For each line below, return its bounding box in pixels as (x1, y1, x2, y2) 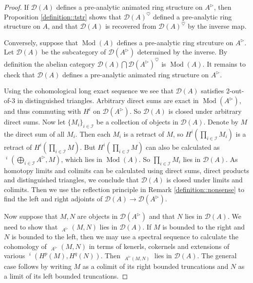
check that (4, 69, 35, 79)
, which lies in (61, 154, 102, 164)
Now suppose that (4, 211, 58, 221)
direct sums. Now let (4, 117, 66, 127)
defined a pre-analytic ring (153, 11, 232, 21)
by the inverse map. (188, 21, 247, 31)
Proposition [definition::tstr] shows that (4, 11, 121, 21)
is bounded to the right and (162, 222, 245, 232)
